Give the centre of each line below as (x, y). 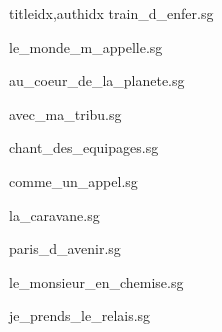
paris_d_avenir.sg (65, 248)
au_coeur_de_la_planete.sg (97, 80)
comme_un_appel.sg (73, 180)
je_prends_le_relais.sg (80, 315)
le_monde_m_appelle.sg (86, 46)
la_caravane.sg (54, 214)
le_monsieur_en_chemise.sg (96, 281)
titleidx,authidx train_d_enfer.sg (111, 13)
